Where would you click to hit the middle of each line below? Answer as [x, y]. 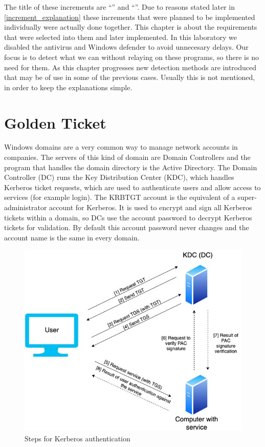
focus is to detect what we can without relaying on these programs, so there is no [131, 57]
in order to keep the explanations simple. [68, 87]
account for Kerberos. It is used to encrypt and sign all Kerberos [151, 207]
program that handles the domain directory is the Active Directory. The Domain [131, 167]
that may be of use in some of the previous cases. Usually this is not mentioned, [130, 77]
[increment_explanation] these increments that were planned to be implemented [130, 17]
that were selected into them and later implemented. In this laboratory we [120, 37]
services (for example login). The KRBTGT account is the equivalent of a [120, 197]
